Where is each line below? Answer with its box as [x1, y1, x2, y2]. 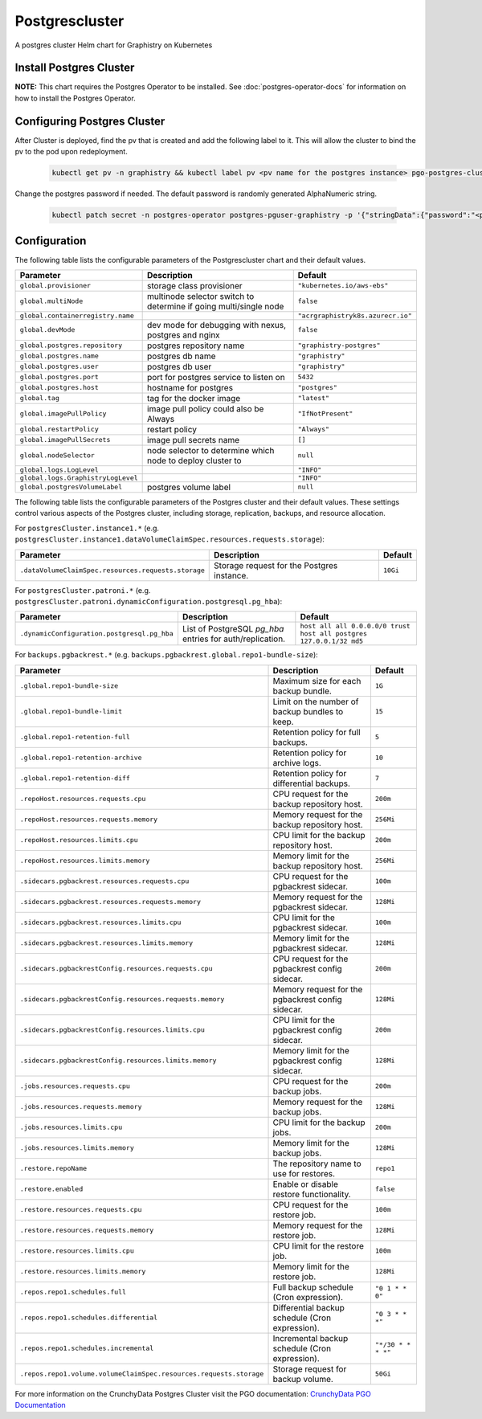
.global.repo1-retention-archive [19, 754, 142, 763]
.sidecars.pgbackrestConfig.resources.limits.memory [19, 1057, 217, 1065]
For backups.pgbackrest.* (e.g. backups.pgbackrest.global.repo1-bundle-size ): [14, 650, 319, 660]
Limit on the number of [272, 696, 359, 707]
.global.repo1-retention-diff [19, 774, 130, 783]
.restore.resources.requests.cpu [19, 1205, 142, 1214]
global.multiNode [19, 297, 84, 305]
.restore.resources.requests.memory [19, 1226, 154, 1235]
